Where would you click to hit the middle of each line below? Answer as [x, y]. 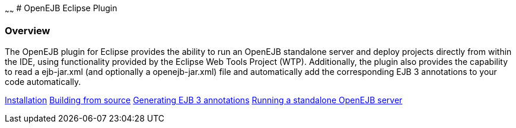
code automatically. [43, 81]
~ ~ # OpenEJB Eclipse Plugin [61, 9]
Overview [28, 31]
